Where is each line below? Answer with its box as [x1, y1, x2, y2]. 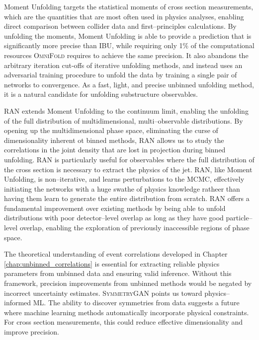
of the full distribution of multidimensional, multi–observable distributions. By [4, 115, 243, 126]
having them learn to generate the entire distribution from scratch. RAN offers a [4, 193, 250, 204]
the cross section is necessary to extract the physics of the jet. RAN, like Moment [4, 164, 253, 174]
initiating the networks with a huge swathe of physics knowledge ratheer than [4, 183, 240, 194]
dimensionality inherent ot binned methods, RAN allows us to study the [4, 135, 224, 145]
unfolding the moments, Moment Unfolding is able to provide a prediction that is [4, 30, 252, 41]
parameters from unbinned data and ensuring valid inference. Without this [4, 268, 232, 278]
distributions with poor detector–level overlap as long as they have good [4, 212, 224, 223]
